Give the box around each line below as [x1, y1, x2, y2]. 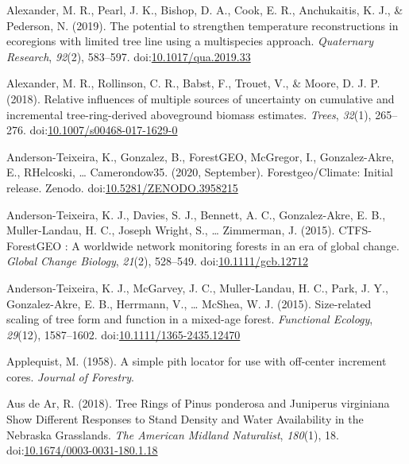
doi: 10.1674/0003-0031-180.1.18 [6, 442, 158, 458]
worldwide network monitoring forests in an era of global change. [83, 237, 399, 253]
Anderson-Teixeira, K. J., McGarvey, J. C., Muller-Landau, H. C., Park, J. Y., [6, 279, 388, 296]
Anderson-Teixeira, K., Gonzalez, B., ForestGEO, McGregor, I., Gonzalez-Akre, [6, 148, 395, 164]
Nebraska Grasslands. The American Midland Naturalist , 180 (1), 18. [6, 426, 339, 443]
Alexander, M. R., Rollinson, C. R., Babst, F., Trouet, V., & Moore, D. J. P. [6, 75, 380, 91]
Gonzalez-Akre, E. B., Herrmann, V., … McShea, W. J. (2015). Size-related [6, 295, 372, 311]
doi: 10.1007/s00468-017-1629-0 [29, 122, 178, 138]
